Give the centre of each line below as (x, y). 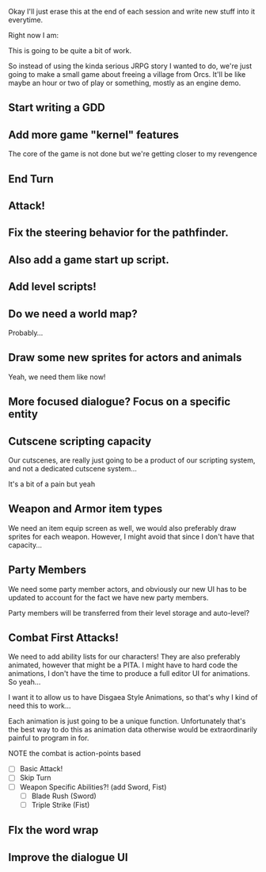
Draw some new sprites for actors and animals (125, 357)
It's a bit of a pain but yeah (52, 484)
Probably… (26, 332)
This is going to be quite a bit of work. (70, 50)
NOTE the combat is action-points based (74, 754)
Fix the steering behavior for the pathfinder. (119, 233)
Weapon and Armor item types (85, 509)
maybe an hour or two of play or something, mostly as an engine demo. (125, 83)
